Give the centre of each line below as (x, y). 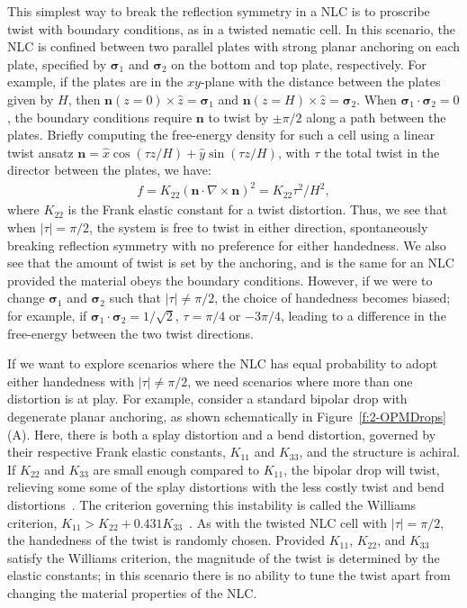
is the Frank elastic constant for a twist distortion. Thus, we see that (258, 209)
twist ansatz (40, 152)
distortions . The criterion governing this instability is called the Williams (212, 504)
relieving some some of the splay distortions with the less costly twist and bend (226, 487)
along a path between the (376, 117)
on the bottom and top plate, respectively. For (299, 64)
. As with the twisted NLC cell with (288, 522)
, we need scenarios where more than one (300, 381)
